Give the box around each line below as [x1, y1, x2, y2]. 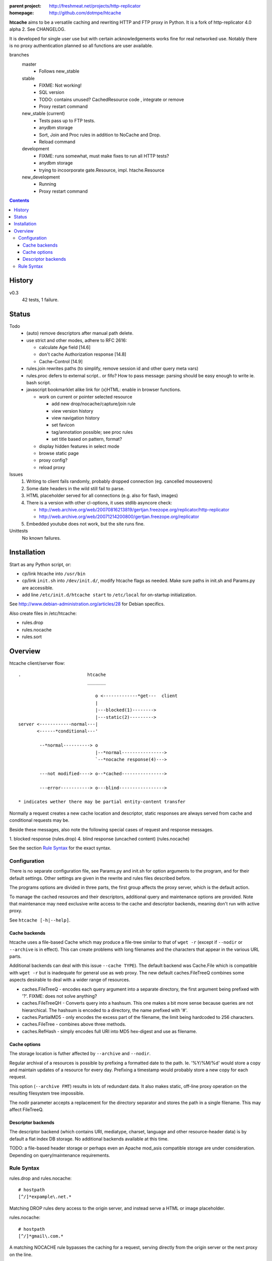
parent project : [9, 3, 41, 9]
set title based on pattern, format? [51, 436, 122, 442]
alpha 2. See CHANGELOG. [9, 26, 66, 32]
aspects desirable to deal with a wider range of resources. [9, 977, 130, 983]
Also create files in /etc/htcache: [9, 610, 77, 616]
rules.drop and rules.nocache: [9, 1175, 72, 1181]
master [22, 61, 37, 67]
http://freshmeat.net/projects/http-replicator [49, 3, 141, 9]
